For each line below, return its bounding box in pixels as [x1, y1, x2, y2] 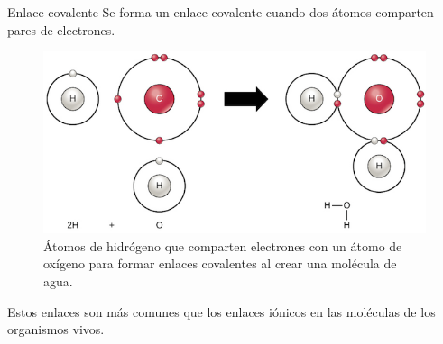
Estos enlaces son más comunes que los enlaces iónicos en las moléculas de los [7, 302, 436, 321]
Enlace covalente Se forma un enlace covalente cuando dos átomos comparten [7, 3, 434, 21]
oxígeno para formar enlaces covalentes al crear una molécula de [43, 254, 397, 273]
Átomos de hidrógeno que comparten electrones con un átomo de [43, 236, 402, 255]
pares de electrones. [7, 20, 115, 39]
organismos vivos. [7, 320, 105, 339]
